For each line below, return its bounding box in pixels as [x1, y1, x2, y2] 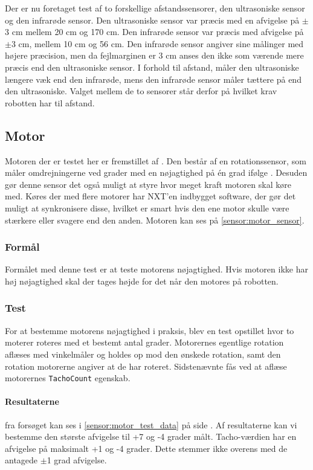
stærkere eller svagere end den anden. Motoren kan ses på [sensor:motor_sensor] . [5, 213, 305, 226]
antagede [5, 454, 38, 466]
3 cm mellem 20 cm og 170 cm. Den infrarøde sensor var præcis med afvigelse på [5, 25, 304, 38]
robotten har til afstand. [5, 96, 95, 109]
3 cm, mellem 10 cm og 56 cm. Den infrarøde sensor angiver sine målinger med [11, 37, 304, 50]
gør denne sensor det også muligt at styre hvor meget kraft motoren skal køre [5, 178, 291, 190]
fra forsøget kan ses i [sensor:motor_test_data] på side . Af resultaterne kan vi [5, 418, 297, 431]
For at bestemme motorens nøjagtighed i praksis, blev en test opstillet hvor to [5, 324, 294, 336]
